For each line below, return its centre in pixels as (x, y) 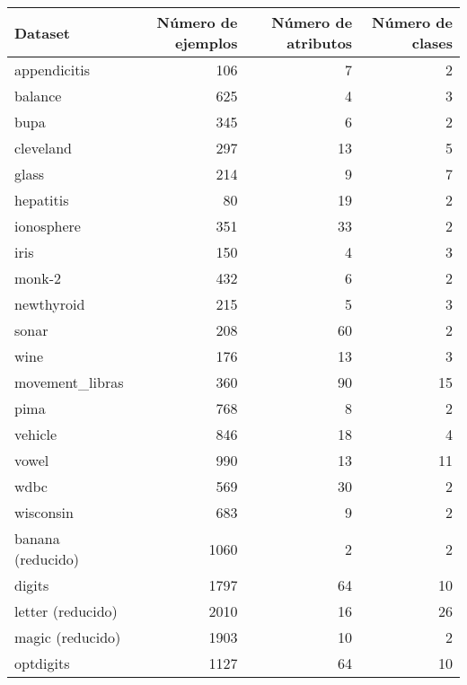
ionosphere (48, 226)
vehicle (36, 434)
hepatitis (42, 200)
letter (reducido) (66, 611)
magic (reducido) (68, 637)
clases (432, 43)
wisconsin (44, 512)
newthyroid (50, 304)
